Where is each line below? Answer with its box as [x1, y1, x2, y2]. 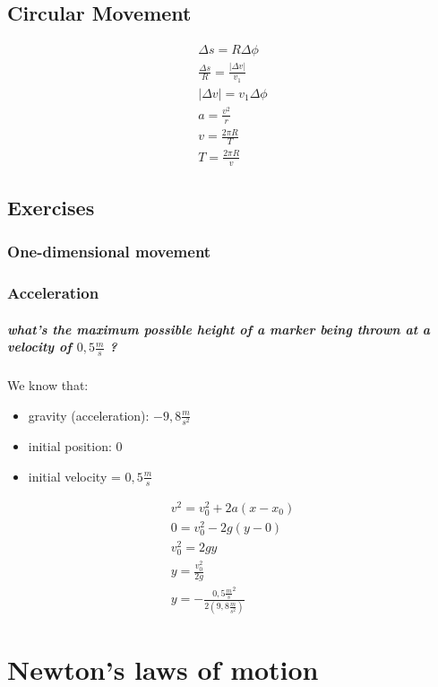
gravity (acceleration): [28, 405, 150, 424]
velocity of [7, 337, 72, 356]
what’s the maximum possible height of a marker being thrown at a [7, 319, 431, 338]
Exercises [7, 193, 95, 221]
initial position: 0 [28, 437, 123, 456]
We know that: [7, 376, 89, 395]
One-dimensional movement [7, 240, 211, 263]
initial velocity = [28, 466, 121, 485]
